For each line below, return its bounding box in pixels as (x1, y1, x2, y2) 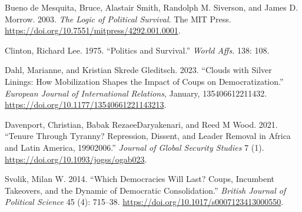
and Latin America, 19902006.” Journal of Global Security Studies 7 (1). (5, 141, 264, 153)
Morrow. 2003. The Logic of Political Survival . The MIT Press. (5, 12, 231, 25)
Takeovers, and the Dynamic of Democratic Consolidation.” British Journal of (5, 184, 286, 196)
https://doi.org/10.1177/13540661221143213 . (5, 98, 167, 111)
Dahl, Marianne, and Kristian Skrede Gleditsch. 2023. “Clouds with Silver (5, 64, 272, 76)
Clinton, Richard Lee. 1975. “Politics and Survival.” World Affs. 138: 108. (5, 44, 270, 56)
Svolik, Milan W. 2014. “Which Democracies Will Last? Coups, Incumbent (5, 173, 275, 185)
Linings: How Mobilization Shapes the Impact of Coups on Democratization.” (5, 75, 284, 87)
